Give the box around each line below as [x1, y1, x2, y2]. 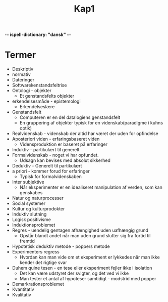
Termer [5, 49, 36, 61]
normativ [12, 71, 31, 77]
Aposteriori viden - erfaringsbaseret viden [12, 136, 100, 142]
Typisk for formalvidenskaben [19, 174, 82, 180]
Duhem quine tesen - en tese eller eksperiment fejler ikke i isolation [12, 265, 152, 271]
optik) [19, 125, 32, 132]
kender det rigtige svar [19, 260, 67, 266]
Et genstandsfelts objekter [19, 93, 75, 99]
